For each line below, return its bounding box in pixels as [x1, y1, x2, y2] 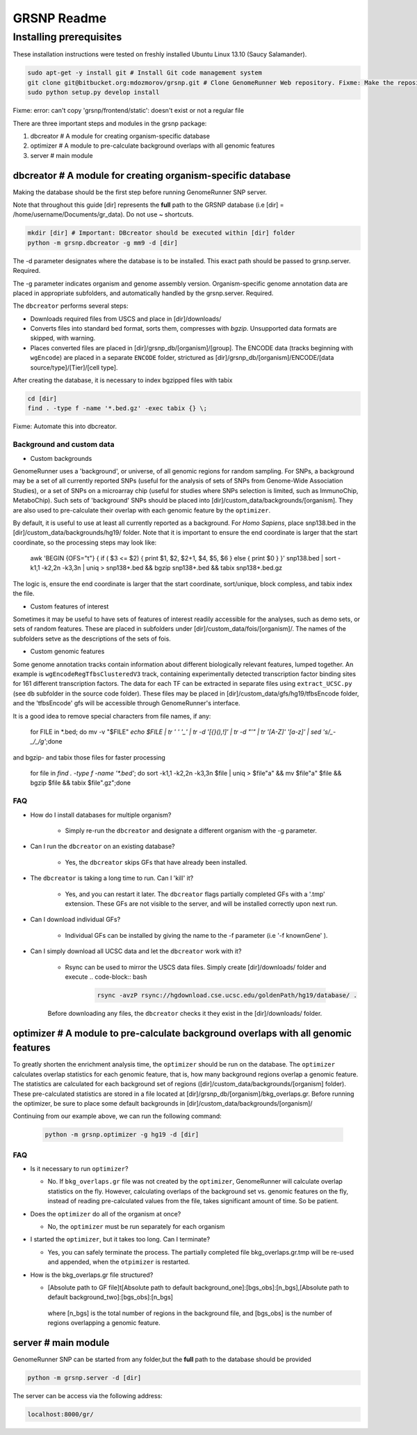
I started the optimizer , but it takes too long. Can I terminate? [30, 1235, 211, 1244]
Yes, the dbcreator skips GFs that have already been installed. [65, 858, 248, 866]
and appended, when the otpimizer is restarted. [47, 1257, 190, 1267]
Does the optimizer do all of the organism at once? [30, 1209, 181, 1218]
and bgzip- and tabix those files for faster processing [13, 753, 166, 762]
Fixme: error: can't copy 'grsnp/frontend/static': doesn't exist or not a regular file [13, 107, 245, 115]
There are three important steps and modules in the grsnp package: [13, 119, 207, 127]
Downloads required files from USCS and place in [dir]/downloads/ [30, 314, 222, 323]
